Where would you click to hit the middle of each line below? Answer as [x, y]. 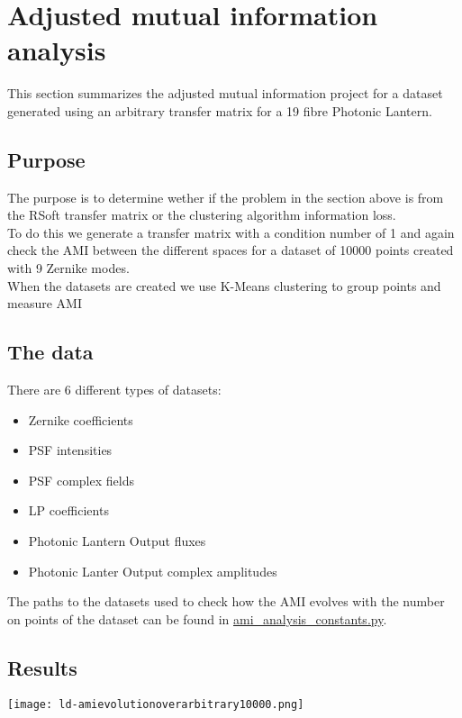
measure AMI [45, 303]
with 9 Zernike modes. [68, 268]
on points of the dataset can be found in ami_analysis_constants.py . [197, 618]
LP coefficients [68, 510]
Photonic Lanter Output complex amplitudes [153, 571]
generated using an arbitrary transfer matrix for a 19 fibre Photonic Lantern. [220, 110]
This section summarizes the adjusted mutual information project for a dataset [225, 93]
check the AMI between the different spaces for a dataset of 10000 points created [231, 250]
